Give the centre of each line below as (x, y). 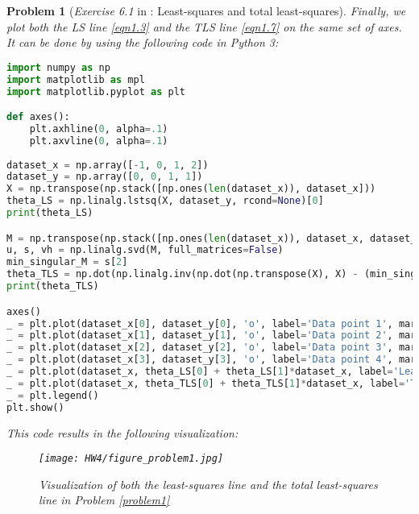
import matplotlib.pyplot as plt (96, 91)
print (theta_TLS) (53, 286)
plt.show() (35, 407)
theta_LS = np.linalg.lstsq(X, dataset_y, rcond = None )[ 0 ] (165, 201)
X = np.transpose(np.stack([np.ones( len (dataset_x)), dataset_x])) (191, 189)
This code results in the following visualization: (122, 432)
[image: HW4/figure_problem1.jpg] (131, 459)
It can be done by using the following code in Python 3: (143, 42)
